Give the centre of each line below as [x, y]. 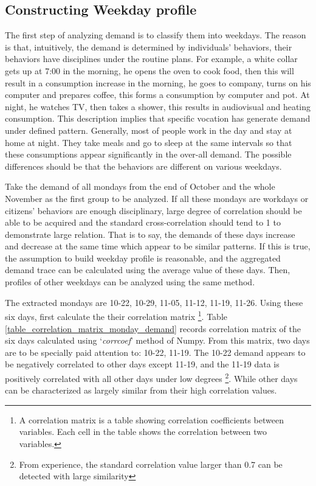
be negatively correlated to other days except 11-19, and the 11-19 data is [142, 364]
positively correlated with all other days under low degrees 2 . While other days [151, 377]
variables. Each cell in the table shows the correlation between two [143, 432]
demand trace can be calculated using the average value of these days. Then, [148, 270]
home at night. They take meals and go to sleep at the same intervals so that [149, 142]
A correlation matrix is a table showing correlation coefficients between [151, 419]
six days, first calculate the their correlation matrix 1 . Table [116, 315]
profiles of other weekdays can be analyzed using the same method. [130, 282]
